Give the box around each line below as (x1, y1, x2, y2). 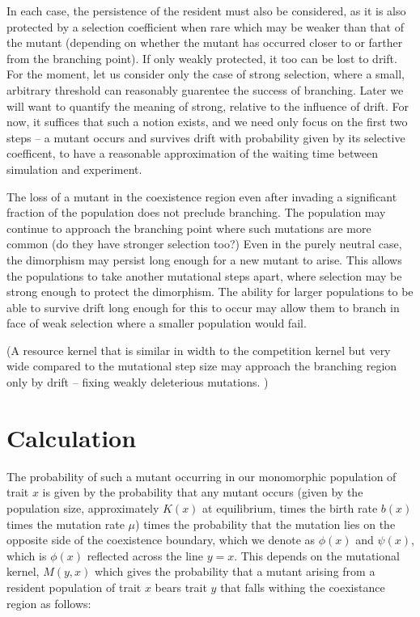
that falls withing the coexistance (220, 578, 385, 595)
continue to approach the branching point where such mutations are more (6, 219, 371, 236)
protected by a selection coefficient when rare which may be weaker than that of (6, 18, 404, 35)
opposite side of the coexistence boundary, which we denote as (6, 531, 316, 548)
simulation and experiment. (6, 160, 142, 177)
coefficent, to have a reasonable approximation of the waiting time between (6, 145, 379, 162)
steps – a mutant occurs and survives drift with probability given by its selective (6, 129, 405, 146)
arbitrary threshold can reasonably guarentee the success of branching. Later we (6, 81, 404, 98)
